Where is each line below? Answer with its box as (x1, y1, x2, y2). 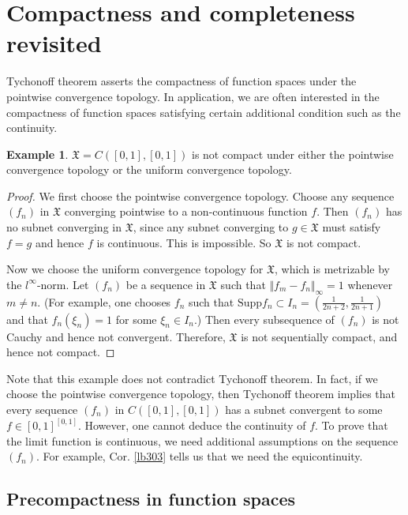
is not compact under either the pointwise (191, 145, 394, 162)
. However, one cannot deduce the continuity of (77, 417, 306, 434)
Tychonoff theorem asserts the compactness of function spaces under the (6, 73, 357, 89)
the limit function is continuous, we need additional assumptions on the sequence (6, 432, 399, 449)
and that (6, 310, 48, 327)
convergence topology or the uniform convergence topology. (6, 161, 292, 178)
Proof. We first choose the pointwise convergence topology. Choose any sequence (6, 187, 395, 204)
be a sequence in (125, 276, 206, 292)
